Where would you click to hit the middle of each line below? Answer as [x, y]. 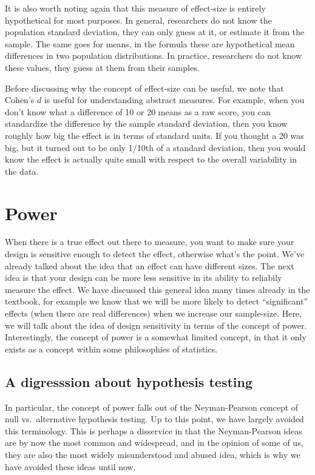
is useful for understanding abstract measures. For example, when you [174, 100]
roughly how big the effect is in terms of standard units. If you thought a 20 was [154, 135]
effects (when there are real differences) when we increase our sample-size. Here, [153, 313]
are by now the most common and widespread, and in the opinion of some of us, [154, 443]
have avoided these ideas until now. [70, 466]
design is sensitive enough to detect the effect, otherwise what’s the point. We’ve [155, 254]
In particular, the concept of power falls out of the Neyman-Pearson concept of [152, 407]
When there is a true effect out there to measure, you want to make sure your [150, 242]
